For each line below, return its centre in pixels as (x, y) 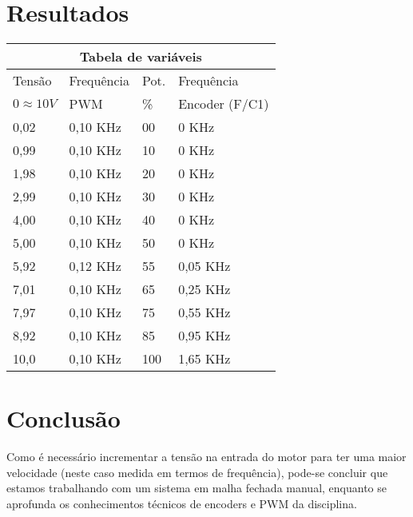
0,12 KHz (95, 266)
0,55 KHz (205, 312)
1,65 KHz (205, 359)
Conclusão (64, 418)
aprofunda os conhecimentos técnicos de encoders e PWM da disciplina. (182, 504)
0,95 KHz (205, 336)
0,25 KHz (205, 289)
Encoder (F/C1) (224, 104)
